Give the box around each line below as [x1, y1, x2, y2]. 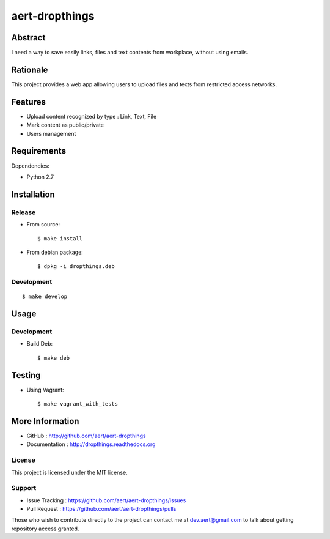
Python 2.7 [26, 173, 54, 180]
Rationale [11, 64, 48, 75]
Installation [11, 189, 55, 199]
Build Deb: [26, 340, 53, 348]
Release [11, 208, 36, 217]
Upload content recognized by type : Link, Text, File [26, 113, 157, 120]
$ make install [37, 235, 83, 242]
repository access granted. [11, 525, 79, 532]
